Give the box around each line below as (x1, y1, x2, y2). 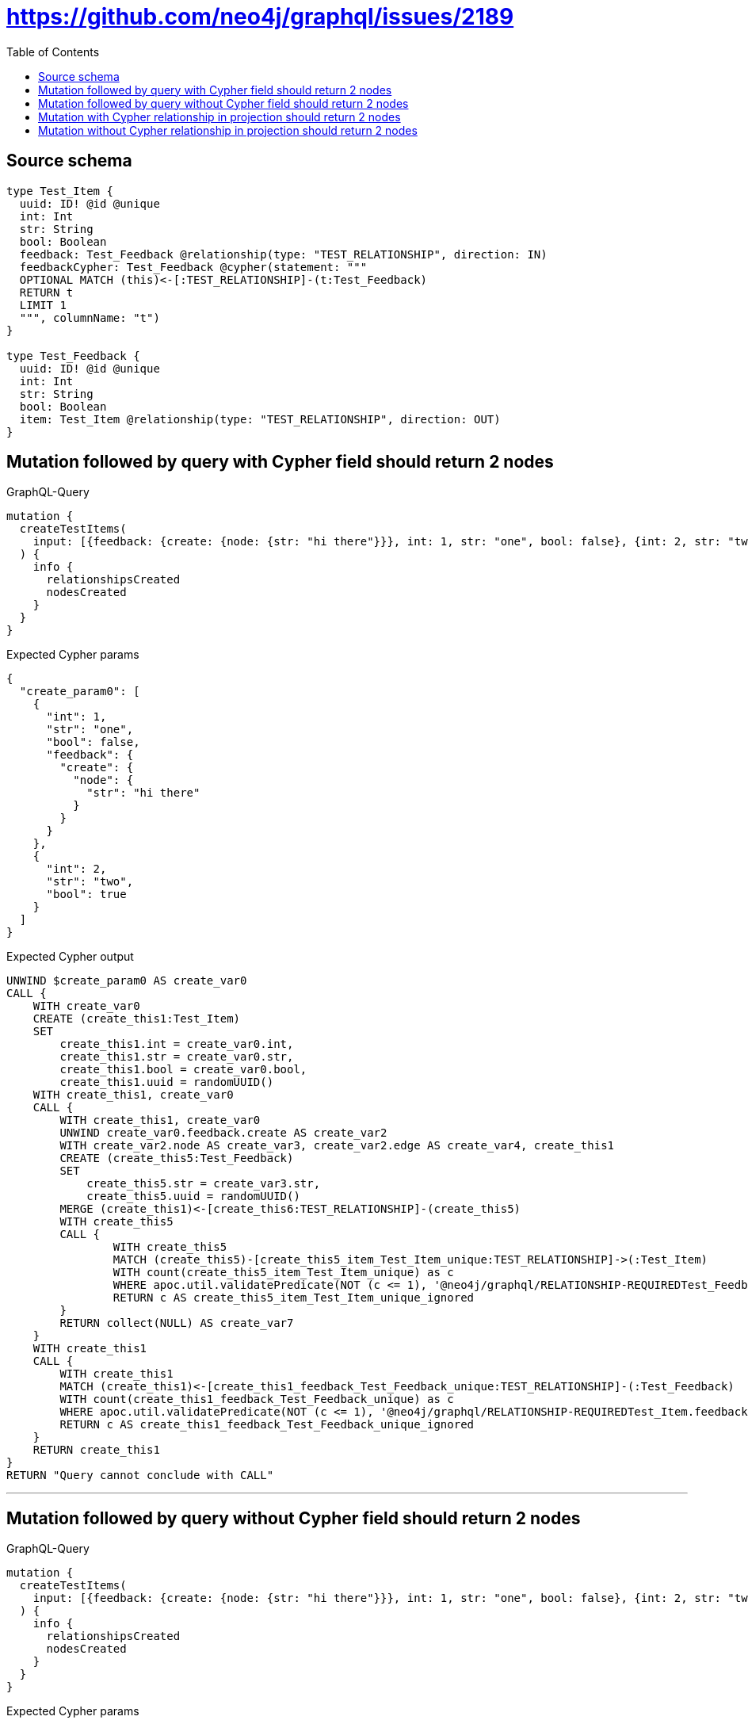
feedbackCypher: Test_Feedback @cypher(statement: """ (19, 260, 368, 273)
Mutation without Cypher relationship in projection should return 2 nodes (38, 123, 418, 137)
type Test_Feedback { (6, 349, 140, 362)
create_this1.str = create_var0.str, (59, 1050, 294, 1064)
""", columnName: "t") (19, 311, 160, 324)
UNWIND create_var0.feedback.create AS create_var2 (59, 1126, 387, 1140)
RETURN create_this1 (32, 1443, 160, 1457)
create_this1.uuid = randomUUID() (59, 1076, 274, 1089)
